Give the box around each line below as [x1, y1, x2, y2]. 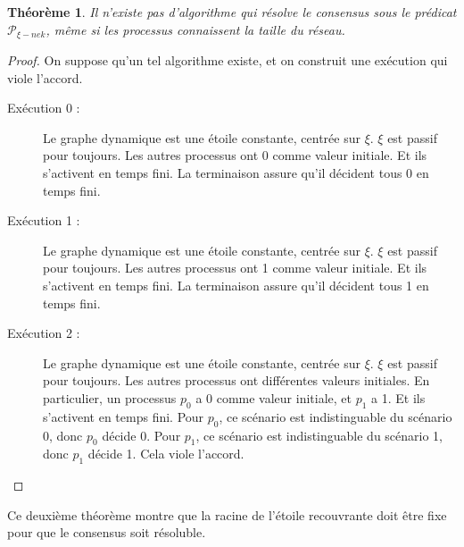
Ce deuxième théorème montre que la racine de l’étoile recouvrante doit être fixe [7, 505, 447, 524]
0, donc [43, 425, 83, 444]
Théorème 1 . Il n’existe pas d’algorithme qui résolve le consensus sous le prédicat [7, 3, 457, 21]
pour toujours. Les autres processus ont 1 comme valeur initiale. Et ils [43, 258, 427, 277]
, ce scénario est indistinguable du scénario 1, [195, 425, 443, 444]
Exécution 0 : [7, 98, 80, 117]
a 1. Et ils [371, 388, 426, 407]
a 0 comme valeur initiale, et [195, 388, 352, 407]
